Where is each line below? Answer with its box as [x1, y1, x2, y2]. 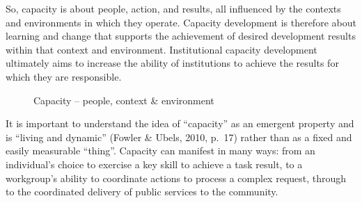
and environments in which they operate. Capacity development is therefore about [6, 15, 356, 29]
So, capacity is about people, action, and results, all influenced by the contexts [6, 1, 341, 15]
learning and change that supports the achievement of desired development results [6, 29, 356, 43]
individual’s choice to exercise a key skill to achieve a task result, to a [6, 156, 303, 171]
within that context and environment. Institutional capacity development [6, 42, 317, 56]
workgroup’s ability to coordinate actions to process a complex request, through [6, 170, 347, 185]
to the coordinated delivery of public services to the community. [6, 184, 278, 199]
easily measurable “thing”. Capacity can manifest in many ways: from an [6, 143, 315, 158]
